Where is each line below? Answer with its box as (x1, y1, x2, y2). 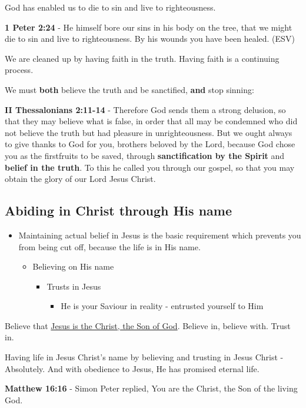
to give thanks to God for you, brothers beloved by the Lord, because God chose (5, 138, 295, 150)
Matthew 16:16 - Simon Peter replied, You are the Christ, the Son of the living (5, 382, 298, 394)
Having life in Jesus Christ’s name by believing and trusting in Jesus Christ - (5, 351, 284, 363)
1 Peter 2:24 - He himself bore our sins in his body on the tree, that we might (5, 21, 292, 33)
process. (5, 64, 34, 76)
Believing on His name (32, 260, 114, 273)
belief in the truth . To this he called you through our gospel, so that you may (5, 161, 295, 173)
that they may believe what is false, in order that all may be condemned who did (5, 115, 298, 127)
